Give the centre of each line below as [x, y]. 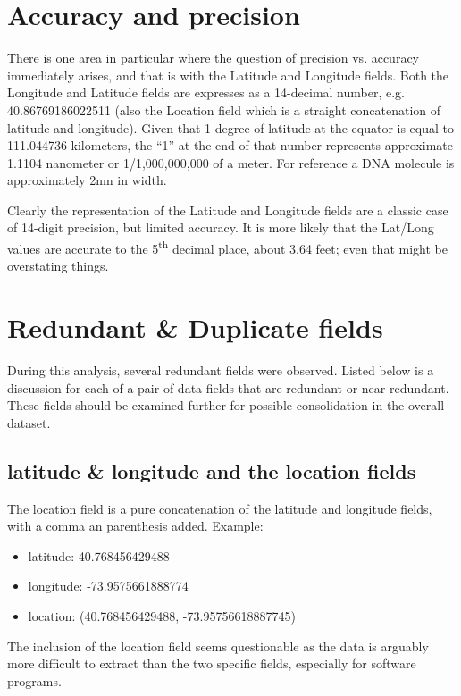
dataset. [29, 422]
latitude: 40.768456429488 [99, 555]
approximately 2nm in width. [87, 180]
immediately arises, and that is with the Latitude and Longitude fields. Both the [228, 75]
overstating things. [58, 266]
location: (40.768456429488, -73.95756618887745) [162, 615]
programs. [34, 680]
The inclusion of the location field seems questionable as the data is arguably [218, 646]
